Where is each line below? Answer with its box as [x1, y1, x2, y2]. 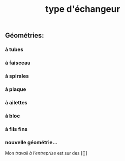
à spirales [5, 73, 29, 80]
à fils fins [5, 125, 28, 132]
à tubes [5, 46, 24, 53]
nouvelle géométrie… [5, 139, 58, 146]
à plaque [5, 85, 26, 92]
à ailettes [5, 99, 28, 106]
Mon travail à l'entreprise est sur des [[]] [5, 150, 88, 156]
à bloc [5, 112, 20, 119]
